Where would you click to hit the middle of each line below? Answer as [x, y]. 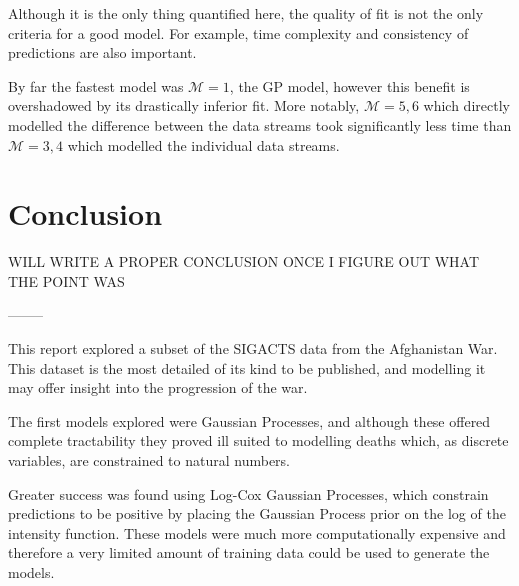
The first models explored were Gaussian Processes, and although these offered [249, 420]
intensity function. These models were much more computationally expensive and [257, 532]
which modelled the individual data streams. [203, 144]
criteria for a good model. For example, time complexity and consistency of [238, 32]
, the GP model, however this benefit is [349, 85]
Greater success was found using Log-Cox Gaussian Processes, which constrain [248, 493]
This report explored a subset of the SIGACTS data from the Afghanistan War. [253, 348]
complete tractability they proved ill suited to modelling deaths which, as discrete [258, 440]
